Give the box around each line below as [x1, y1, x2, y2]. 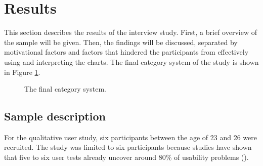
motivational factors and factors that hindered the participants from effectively [4, 47, 249, 57]
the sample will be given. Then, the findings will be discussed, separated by [4, 36, 238, 47]
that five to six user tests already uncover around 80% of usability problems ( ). [4, 152, 249, 162]
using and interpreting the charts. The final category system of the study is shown [4, 56, 259, 67]
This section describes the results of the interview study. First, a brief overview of [4, 27, 257, 37]
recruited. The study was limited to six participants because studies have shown [4, 142, 252, 152]
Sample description [4, 108, 106, 124]
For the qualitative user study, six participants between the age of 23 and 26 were [4, 132, 257, 142]
